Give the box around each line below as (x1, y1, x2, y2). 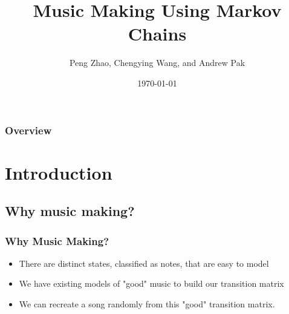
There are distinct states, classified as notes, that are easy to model (19, 257, 269, 269)
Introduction (5, 160, 112, 185)
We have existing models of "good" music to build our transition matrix (19, 277, 284, 290)
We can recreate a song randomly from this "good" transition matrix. (19, 297, 275, 310)
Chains (128, 21, 187, 46)
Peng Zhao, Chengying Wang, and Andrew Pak (69, 56, 245, 69)
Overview (5, 122, 52, 137)
